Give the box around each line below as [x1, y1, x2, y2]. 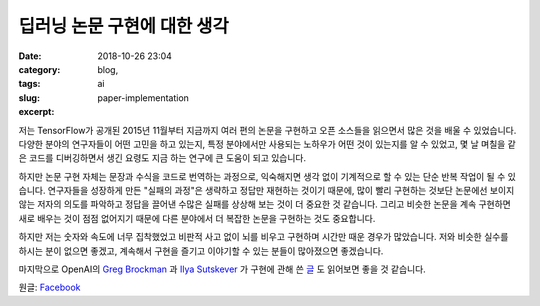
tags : [18, 78, 41, 90]
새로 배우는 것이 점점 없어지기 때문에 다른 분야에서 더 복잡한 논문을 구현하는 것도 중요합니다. [18, 212, 376, 224]
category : [18, 63, 61, 75]
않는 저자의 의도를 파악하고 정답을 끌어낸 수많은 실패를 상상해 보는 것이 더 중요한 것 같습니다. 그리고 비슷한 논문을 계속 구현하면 [18, 198, 512, 210]
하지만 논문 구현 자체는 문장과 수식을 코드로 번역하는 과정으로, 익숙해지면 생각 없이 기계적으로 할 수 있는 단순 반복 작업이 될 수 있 [18, 170, 517, 182]
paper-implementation [97, 91, 190, 104]
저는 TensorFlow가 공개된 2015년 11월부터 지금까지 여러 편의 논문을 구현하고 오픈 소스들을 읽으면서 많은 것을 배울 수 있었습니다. [18, 124, 517, 136]
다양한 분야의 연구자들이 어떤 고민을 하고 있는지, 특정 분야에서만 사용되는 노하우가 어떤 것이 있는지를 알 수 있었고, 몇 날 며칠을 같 [18, 138, 517, 150]
